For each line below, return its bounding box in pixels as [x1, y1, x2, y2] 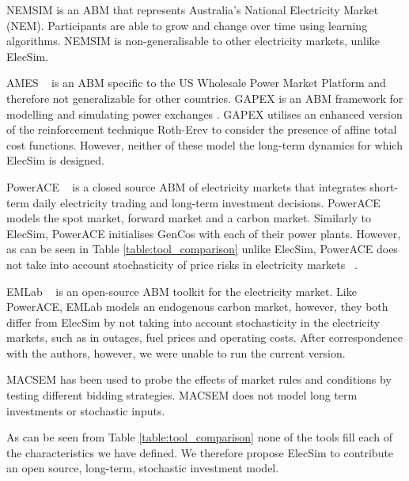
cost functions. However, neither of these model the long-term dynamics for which [6, 136, 403, 153]
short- [369, 178, 399, 195]
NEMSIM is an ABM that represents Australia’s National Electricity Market [6, 2, 379, 17]
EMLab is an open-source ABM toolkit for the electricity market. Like [6, 282, 357, 299]
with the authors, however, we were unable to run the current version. [6, 344, 346, 361]
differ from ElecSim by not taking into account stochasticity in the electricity [6, 313, 381, 330]
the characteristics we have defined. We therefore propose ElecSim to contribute [6, 444, 394, 460]
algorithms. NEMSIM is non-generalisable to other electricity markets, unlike [6, 32, 381, 49]
